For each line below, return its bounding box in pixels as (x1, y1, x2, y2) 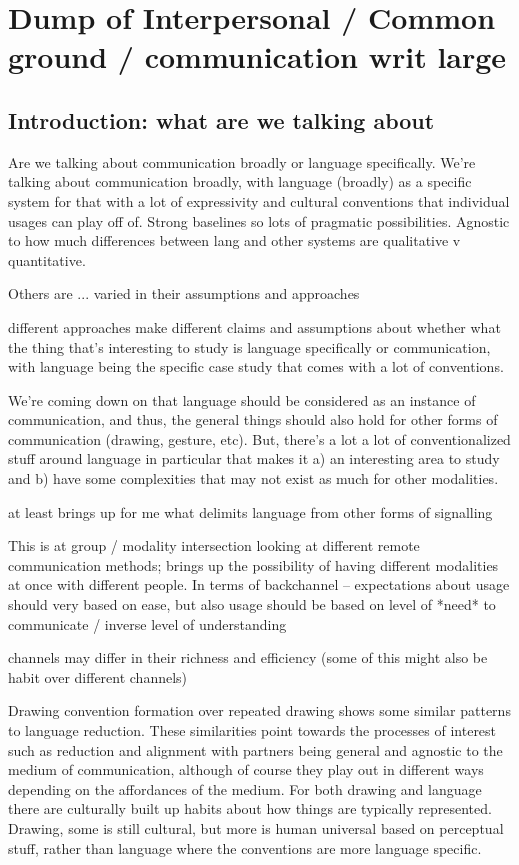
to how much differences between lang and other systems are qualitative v (8, 230, 461, 251)
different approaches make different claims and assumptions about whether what (8, 316, 501, 337)
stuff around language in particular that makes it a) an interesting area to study (8, 448, 500, 469)
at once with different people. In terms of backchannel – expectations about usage (8, 574, 510, 595)
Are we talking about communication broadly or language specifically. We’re (8, 151, 476, 172)
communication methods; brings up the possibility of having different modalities (8, 554, 499, 575)
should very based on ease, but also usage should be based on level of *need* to (8, 594, 496, 615)
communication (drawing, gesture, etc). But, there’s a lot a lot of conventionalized (8, 428, 511, 449)
